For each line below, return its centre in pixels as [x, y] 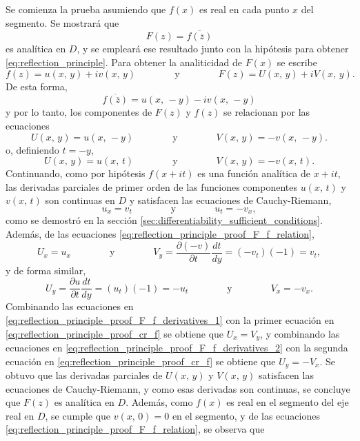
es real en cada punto [244, 9]
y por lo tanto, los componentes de [79, 112]
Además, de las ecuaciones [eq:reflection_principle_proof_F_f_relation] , [160, 234]
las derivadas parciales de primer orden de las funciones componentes [151, 186]
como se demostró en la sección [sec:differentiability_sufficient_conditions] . [164, 220]
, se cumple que [78, 415]
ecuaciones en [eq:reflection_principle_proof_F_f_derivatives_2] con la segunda [177, 347]
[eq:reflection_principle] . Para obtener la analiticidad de [124, 62]
